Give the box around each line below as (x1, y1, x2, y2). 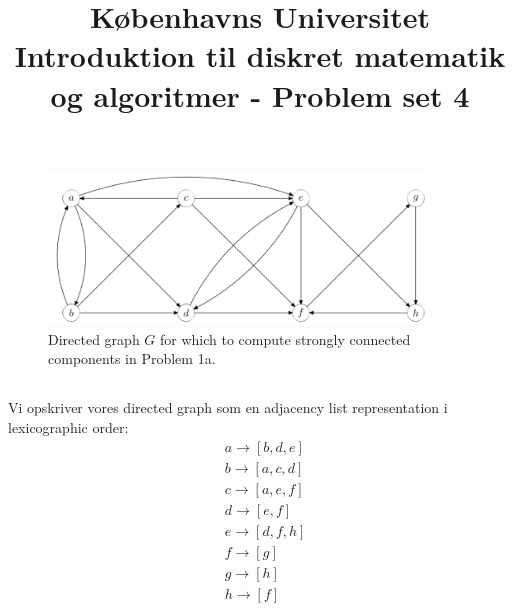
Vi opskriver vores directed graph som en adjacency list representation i (8, 397, 448, 418)
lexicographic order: (8, 416, 129, 437)
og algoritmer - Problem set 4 (50, 74, 470, 115)
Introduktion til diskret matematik (14, 35, 506, 76)
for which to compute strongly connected (160, 328, 411, 349)
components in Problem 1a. (48, 348, 216, 369)
